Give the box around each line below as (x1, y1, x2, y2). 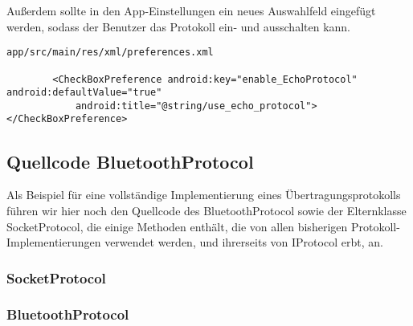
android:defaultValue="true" (6, 87, 162, 99)
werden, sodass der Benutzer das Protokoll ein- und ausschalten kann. (6, 18, 351, 35)
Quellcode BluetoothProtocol (6, 149, 254, 173)
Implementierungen (6, 234, 101, 251)
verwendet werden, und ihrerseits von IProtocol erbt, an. (104, 234, 383, 251)
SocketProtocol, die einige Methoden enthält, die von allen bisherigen (6, 218, 348, 234)
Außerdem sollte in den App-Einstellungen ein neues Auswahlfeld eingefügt (6, 2, 376, 18)
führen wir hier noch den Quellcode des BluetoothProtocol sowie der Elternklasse (6, 202, 407, 218)
